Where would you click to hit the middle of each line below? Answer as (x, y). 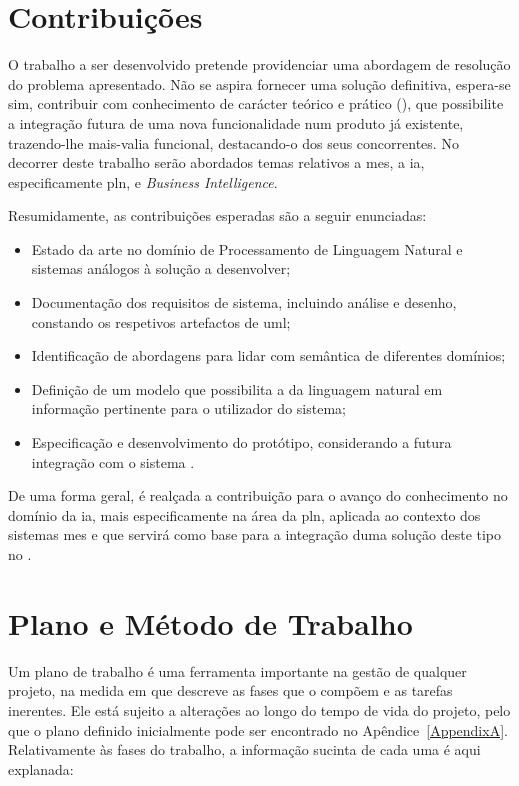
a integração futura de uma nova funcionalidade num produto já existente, (236, 122)
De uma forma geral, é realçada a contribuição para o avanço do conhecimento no (258, 495)
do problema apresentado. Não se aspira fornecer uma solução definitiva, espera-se (259, 83)
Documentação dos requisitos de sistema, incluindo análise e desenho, (244, 302)
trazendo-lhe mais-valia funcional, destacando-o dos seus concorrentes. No (233, 142)
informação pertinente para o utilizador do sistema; (188, 408)
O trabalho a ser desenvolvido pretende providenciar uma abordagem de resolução (259, 64)
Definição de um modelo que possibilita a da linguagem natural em (237, 388)
